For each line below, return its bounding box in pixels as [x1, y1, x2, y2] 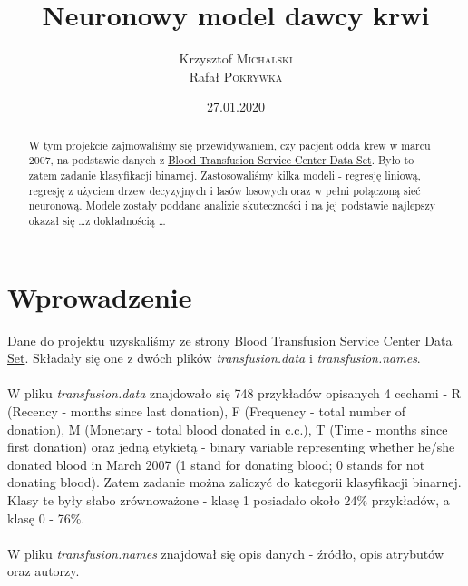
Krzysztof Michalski [179, 49, 293, 68]
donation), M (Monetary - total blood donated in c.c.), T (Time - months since [7, 419, 448, 438]
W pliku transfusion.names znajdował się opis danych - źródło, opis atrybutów [7, 543, 444, 562]
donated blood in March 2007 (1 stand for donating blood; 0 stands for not [7, 454, 425, 474]
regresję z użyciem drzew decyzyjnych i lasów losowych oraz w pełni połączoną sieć [28, 182, 421, 198]
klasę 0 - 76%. [7, 508, 85, 527]
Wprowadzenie [7, 278, 192, 315]
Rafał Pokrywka [189, 66, 283, 85]
